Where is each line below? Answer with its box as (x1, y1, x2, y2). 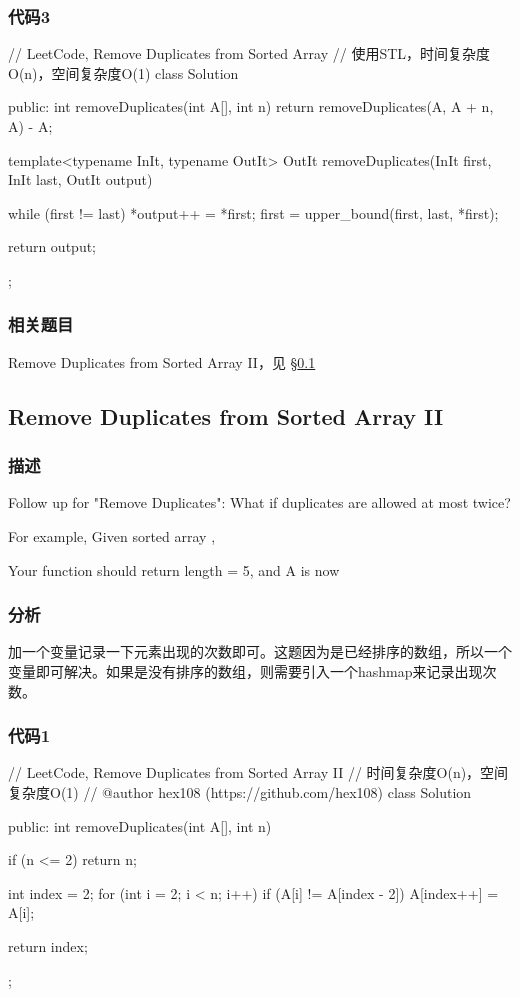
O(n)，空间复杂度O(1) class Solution (8, 62, 239, 83)
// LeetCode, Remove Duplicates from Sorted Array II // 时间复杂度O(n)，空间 (8, 762, 509, 783)
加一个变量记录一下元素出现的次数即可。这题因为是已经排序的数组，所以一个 (8, 641, 512, 662)
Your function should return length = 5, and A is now (8, 559, 340, 580)
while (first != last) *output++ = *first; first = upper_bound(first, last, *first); (8, 202, 499, 223)
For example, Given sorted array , (8, 525, 216, 546)
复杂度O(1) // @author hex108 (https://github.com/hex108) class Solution (8, 781, 472, 802)
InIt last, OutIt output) (8, 169, 153, 190)
